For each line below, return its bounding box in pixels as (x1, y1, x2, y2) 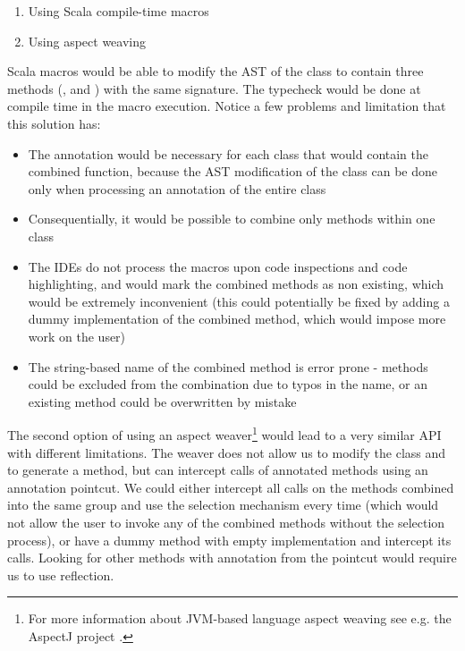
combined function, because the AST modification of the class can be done (28, 162, 437, 181)
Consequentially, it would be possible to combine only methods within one (28, 209, 435, 228)
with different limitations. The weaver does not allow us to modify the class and (7, 443, 446, 461)
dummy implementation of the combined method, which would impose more (28, 309, 446, 328)
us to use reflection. (7, 565, 114, 584)
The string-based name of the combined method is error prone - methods (28, 357, 428, 376)
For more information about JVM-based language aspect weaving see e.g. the (28, 609, 452, 628)
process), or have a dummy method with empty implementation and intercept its (7, 530, 452, 549)
